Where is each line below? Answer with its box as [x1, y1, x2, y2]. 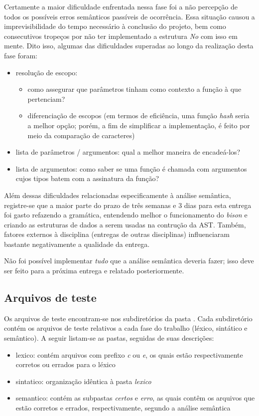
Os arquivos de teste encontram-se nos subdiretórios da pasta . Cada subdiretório [4, 313, 253, 323]
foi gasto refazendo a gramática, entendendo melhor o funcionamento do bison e [4, 209, 248, 220]
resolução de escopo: [15, 67, 78, 77]
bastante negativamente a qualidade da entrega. [4, 238, 150, 249]
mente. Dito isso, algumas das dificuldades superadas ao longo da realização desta [4, 40, 254, 51]
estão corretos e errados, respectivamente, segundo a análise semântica [15, 403, 231, 413]
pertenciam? [27, 93, 65, 104]
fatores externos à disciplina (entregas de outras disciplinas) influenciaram [4, 229, 230, 239]
